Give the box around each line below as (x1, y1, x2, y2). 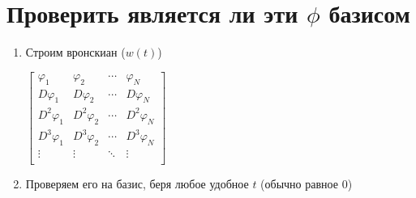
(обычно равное (260, 175, 338, 192)
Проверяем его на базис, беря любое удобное (25, 175, 249, 192)
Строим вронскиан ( (25, 44, 126, 61)
